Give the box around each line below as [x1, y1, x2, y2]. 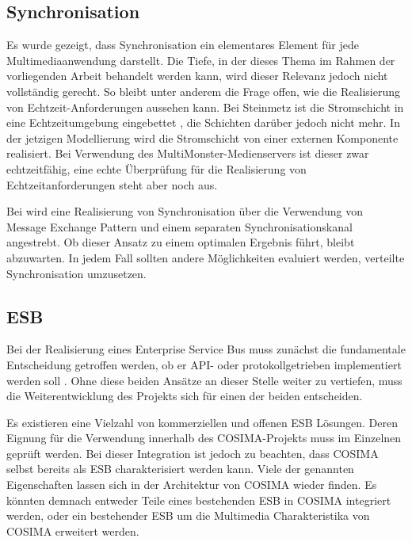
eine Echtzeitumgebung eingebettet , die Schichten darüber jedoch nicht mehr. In [6, 114, 400, 131]
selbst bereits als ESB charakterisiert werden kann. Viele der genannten [6, 460, 354, 477]
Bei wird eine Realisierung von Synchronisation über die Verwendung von [6, 203, 363, 219]
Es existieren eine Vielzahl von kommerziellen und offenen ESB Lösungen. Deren [6, 414, 399, 430]
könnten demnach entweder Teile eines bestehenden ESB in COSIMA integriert [6, 491, 391, 508]
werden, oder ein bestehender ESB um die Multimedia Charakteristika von [6, 507, 370, 524]
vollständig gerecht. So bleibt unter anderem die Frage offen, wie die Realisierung [6, 82, 400, 99]
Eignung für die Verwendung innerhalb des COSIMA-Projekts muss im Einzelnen [6, 429, 402, 446]
